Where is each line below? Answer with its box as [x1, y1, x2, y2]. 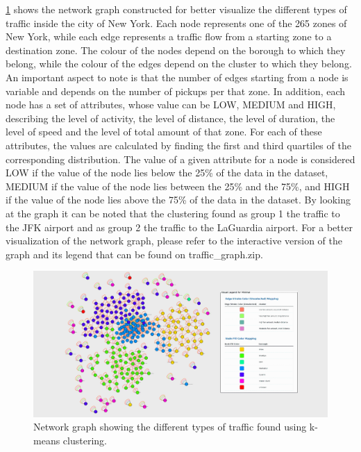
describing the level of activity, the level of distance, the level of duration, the [6, 110, 335, 125]
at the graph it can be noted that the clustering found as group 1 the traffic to [6, 206, 340, 220]
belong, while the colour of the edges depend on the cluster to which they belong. [6, 56, 352, 71]
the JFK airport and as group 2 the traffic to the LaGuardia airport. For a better [6, 219, 353, 234]
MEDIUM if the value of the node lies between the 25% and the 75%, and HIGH [6, 178, 350, 193]
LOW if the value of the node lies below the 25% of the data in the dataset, [6, 165, 328, 180]
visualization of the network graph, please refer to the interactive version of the [6, 233, 343, 248]
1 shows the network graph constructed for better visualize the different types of [6, 2, 347, 16]
